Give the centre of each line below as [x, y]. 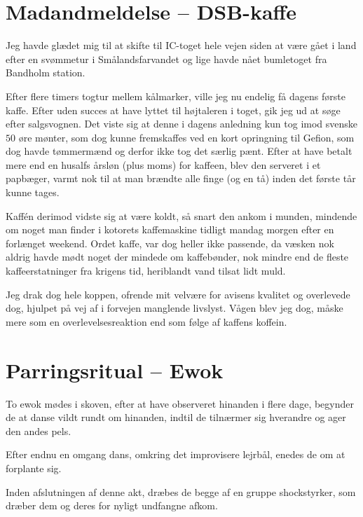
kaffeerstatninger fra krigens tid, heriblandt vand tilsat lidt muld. [146, 271]
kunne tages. [33, 192]
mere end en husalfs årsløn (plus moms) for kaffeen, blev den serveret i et [163, 164]
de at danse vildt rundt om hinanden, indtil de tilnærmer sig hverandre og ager [176, 417]
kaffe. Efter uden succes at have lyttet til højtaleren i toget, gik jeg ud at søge [173, 110]
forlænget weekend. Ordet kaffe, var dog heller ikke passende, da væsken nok [170, 243]
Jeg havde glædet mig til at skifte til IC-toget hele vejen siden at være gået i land [181, 45]
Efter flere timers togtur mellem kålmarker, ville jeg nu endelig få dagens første [176, 96]
